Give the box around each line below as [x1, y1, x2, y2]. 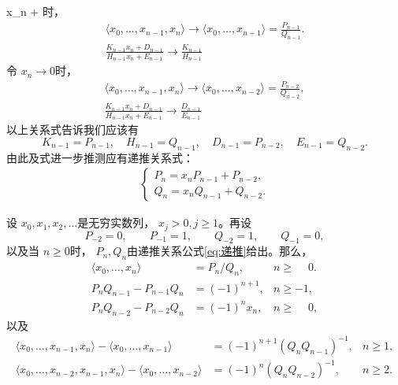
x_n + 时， [6, 3, 65, 19]
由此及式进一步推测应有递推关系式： [6, 149, 194, 165]
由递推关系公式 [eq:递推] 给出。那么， [127, 242, 313, 259]
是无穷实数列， [77, 214, 155, 231]
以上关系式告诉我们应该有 [6, 121, 139, 138]
